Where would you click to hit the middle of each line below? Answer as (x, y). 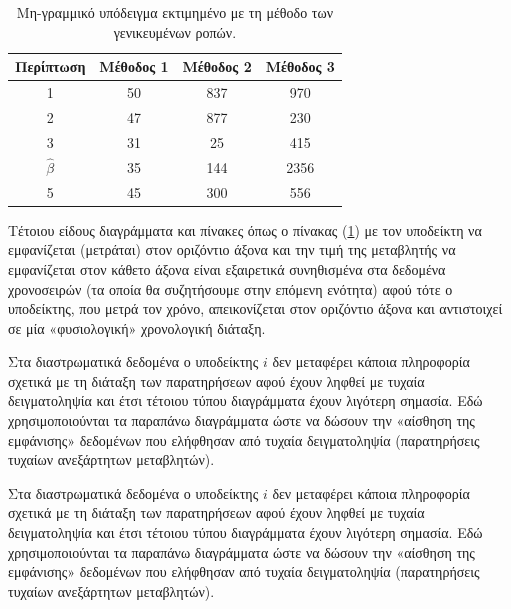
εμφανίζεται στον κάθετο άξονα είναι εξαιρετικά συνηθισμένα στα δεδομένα (227, 268)
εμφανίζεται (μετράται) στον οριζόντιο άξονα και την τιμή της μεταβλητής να (232, 249)
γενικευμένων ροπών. (175, 31)
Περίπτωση (50, 66)
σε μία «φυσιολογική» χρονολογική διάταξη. (137, 327)
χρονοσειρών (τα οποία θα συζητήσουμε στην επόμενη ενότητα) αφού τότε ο (230, 288)
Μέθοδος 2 (217, 66)
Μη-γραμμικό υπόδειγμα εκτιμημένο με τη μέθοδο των (174, 12)
